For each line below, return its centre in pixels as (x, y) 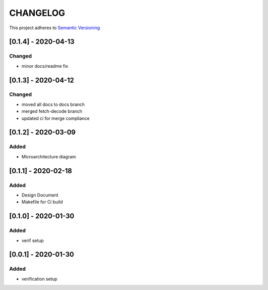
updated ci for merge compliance (56, 118)
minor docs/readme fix (45, 66)
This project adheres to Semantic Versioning (55, 28)
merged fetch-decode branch (52, 111)
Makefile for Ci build (42, 202)
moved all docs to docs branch (53, 104)
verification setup (39, 279)
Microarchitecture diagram (49, 156)
